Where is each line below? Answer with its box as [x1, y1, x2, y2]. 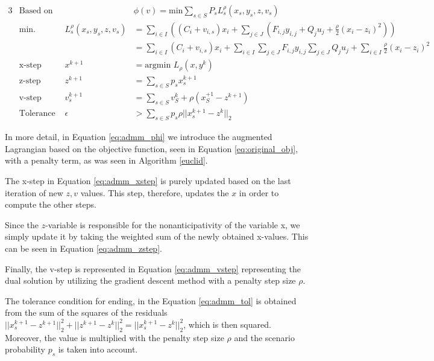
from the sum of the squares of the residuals [5, 306, 168, 319]
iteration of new [5, 186, 63, 199]
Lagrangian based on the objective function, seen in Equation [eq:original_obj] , [5, 142, 298, 155]
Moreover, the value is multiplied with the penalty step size [5, 331, 224, 343]
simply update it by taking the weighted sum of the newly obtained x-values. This [5, 230, 309, 243]
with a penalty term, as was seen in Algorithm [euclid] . [5, 154, 208, 167]
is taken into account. [58, 343, 138, 356]
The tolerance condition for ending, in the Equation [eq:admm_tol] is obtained [5, 294, 297, 307]
